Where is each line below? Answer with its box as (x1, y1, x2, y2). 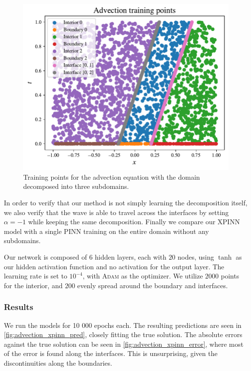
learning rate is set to (4, 271, 67, 281)
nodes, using (177, 251, 214, 262)
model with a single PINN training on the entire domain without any (4, 226, 209, 236)
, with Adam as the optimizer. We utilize (82, 271, 203, 281)
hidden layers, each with (95, 251, 166, 262)
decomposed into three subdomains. (23, 181, 129, 191)
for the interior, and (4, 280, 63, 290)
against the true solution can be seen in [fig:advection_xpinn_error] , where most (4, 339, 244, 349)
